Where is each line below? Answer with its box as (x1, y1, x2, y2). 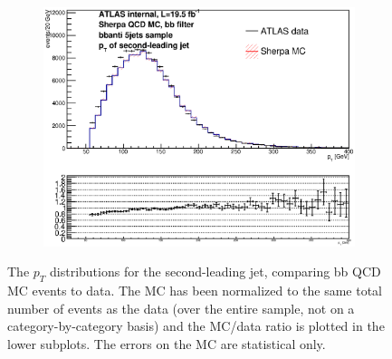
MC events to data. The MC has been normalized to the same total (7, 281, 382, 300)
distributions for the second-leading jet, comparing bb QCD (50, 262, 381, 281)
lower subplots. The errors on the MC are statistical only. (7, 334, 326, 353)
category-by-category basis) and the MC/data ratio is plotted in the (7, 316, 385, 335)
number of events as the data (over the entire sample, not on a (7, 298, 355, 317)
